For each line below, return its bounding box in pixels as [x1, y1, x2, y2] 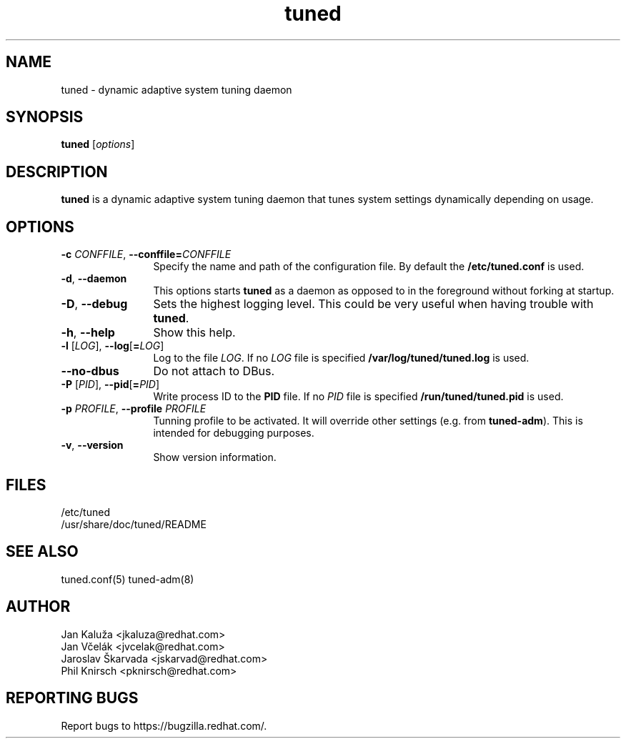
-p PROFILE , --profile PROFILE [61, 402, 207, 415]
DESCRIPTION [6, 162, 108, 181]
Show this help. [153, 325, 236, 340]
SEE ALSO [6, 542, 79, 561]
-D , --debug [61, 297, 128, 312]
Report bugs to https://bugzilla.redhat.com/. [61, 719, 267, 732]
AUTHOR [6, 597, 71, 616]
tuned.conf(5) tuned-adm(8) [61, 572, 194, 585]
